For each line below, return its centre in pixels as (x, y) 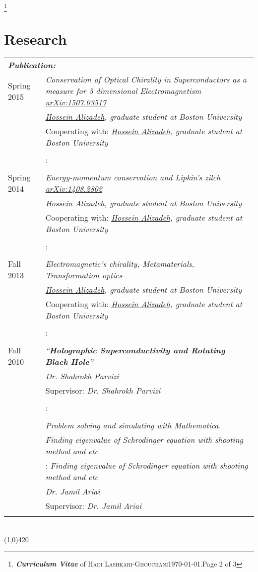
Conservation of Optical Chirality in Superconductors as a (146, 80)
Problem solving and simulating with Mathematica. (133, 425)
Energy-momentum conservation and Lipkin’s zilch (133, 177)
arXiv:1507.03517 (76, 102)
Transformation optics (84, 275)
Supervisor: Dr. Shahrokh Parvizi (103, 391)
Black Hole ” (69, 362)
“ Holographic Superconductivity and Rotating (135, 350)
